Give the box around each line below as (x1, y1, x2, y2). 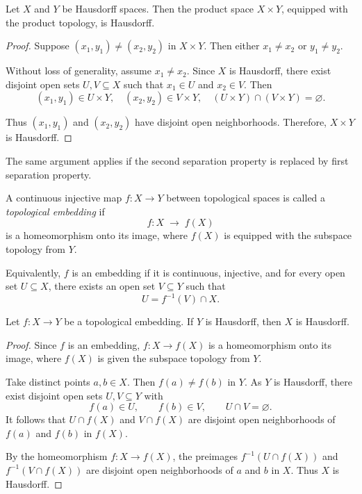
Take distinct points (6, 374, 90, 388)
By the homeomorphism (6, 449, 108, 463)
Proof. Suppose (6, 38, 69, 53)
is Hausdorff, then (205, 314, 281, 329)
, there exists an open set (48, 279, 156, 293)
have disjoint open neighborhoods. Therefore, (134, 115, 327, 129)
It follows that (6, 412, 66, 427)
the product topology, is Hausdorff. (6, 15, 155, 29)
